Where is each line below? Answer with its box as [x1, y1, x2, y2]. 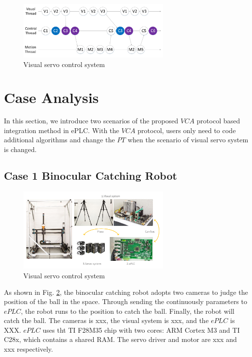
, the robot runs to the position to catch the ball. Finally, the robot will [21, 306, 235, 316]
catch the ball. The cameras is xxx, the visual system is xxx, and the [4, 315, 209, 325]
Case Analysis [4, 87, 99, 107]
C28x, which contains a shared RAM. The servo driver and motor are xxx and [4, 334, 237, 344]
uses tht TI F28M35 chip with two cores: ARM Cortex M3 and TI [42, 324, 240, 335]
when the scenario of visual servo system [127, 135, 249, 145]
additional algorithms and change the [4, 135, 115, 145]
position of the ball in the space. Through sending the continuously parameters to [4, 296, 248, 306]
